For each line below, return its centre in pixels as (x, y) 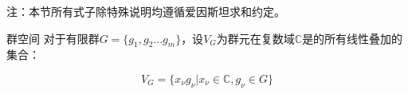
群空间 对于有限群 (53, 38)
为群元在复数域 (255, 38)
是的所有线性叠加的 (353, 38)
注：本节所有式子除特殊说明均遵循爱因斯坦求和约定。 (146, 11)
